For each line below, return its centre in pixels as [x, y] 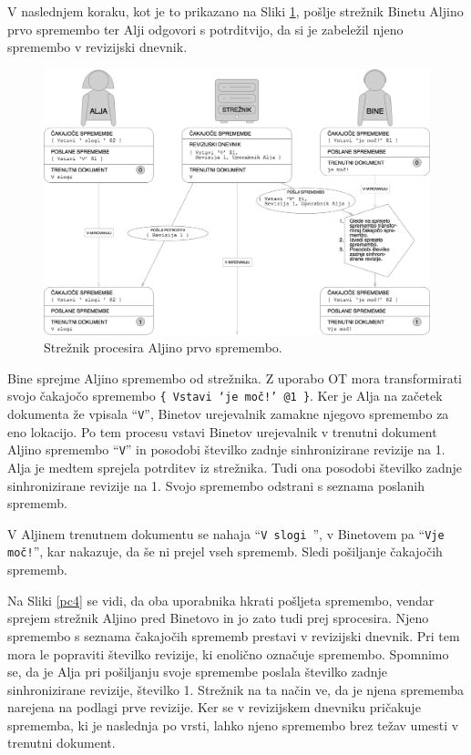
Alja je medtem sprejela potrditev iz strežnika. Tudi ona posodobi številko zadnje [235, 468]
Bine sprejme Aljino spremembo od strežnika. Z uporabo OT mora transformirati [235, 377]
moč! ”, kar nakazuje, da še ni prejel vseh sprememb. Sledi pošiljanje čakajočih [225, 551]
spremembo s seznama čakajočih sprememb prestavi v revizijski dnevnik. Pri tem [234, 635]
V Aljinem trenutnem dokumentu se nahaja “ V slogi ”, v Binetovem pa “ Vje [226, 533]
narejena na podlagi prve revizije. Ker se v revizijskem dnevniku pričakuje [214, 707]
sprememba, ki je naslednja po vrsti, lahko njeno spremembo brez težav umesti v [233, 724]
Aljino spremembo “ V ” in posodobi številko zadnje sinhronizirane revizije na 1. [226, 449]
